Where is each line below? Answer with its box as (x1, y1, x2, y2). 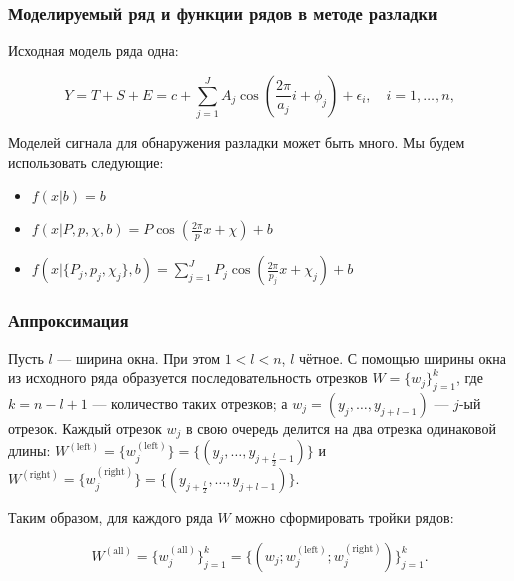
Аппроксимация (8, 308, 129, 333)
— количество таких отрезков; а (92, 392, 288, 413)
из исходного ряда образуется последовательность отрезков (8, 367, 368, 388)
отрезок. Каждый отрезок (8, 417, 162, 438)
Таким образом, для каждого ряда (8, 507, 213, 528)
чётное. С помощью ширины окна (298, 347, 506, 368)
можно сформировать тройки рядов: (235, 507, 454, 528)
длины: (8, 440, 51, 461)
